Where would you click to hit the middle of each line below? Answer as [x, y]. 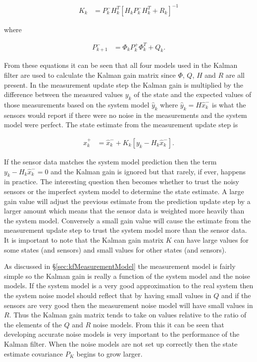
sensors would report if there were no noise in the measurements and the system [126, 115]
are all [235, 75]
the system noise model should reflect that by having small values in [108, 295]
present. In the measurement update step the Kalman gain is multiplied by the [124, 84]
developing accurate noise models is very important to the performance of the [122, 334]
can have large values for [211, 240]
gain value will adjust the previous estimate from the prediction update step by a [127, 201]
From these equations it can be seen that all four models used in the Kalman [121, 65]
